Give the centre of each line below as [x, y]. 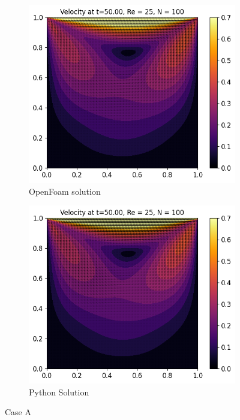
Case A [18, 412]
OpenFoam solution [65, 191]
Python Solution [59, 392]
